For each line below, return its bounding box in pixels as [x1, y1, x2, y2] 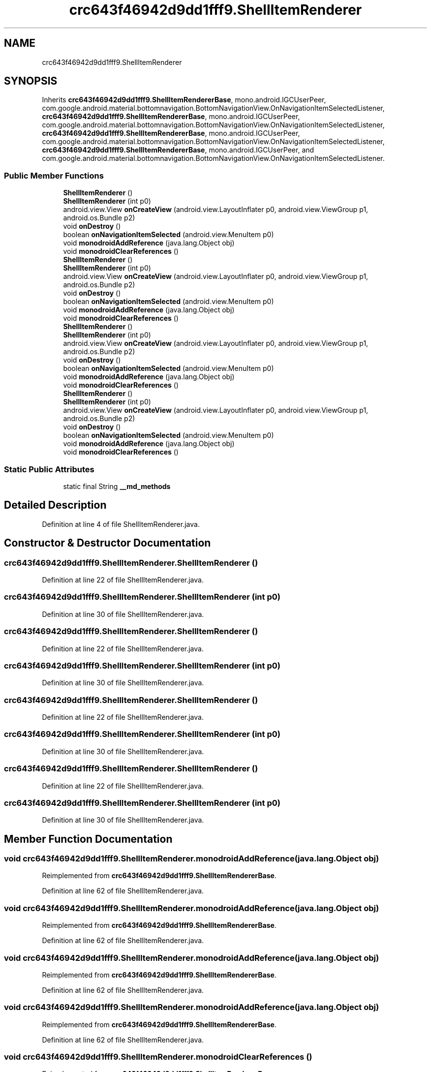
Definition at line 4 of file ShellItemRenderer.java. [42, 520, 200, 528]
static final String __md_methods [63, 482, 171, 490]
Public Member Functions [4, 170, 104, 181]
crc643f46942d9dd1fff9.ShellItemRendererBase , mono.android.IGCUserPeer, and [42, 146, 314, 154]
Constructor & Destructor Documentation [4, 537, 211, 550]
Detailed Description [4, 499, 107, 512]
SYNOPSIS [4, 75, 58, 88]
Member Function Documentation [4, 832, 173, 845]
